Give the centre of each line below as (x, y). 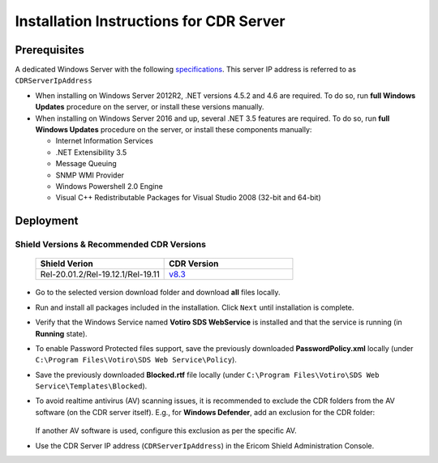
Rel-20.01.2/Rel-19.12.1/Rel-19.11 (100, 274)
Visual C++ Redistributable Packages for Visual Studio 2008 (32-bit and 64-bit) (189, 198)
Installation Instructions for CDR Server (150, 21)
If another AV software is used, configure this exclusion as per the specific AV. (166, 431)
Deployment (47, 221)
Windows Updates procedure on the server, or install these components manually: (174, 130)
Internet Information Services (104, 141)
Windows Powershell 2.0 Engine (109, 186)
